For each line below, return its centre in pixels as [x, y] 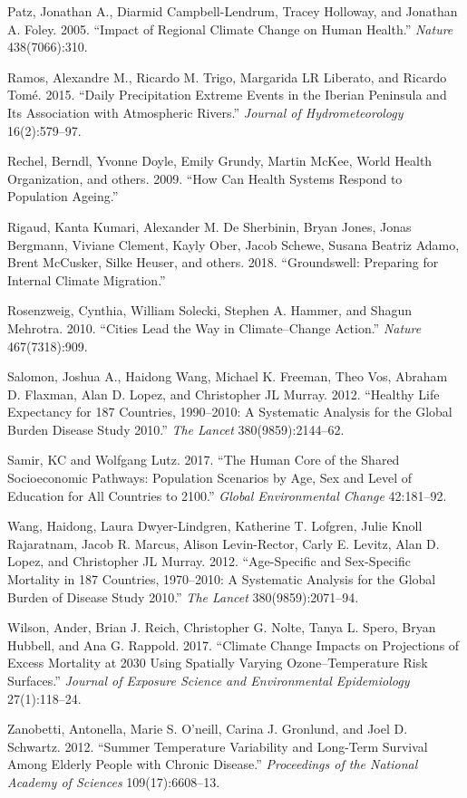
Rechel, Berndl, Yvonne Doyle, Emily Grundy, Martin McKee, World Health [220, 161]
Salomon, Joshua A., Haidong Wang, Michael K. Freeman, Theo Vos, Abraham [228, 376]
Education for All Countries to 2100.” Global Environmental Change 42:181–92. [227, 495]
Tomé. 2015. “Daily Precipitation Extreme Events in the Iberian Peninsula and [227, 95]
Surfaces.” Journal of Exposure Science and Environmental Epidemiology [209, 680]
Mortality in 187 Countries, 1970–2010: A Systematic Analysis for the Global [222, 579]
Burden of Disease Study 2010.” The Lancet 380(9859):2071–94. [183, 596]
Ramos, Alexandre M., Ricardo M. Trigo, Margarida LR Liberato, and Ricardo [227, 77]
